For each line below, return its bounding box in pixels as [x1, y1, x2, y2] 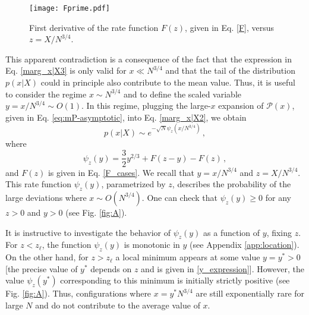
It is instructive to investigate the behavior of [5, 226, 171, 238]
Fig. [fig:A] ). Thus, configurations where [5, 287, 152, 300]
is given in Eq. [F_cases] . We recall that [48, 166, 194, 178]
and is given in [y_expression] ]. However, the [141, 262, 304, 275]
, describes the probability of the [172, 178, 291, 190]
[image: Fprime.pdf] [29, 4, 111, 12]
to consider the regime [5, 87, 87, 100]
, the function [42, 238, 92, 251]
